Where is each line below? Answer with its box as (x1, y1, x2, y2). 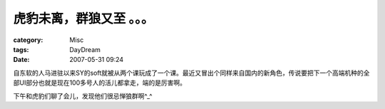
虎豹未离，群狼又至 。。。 (13, 11, 154, 26)
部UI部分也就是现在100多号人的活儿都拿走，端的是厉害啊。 (13, 78, 187, 87)
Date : (13, 56, 30, 64)
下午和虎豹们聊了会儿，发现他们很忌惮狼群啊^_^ (13, 91, 153, 100)
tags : (13, 45, 29, 53)
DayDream (69, 45, 101, 53)
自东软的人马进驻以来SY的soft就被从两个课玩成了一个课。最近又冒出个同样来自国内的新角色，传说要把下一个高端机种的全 (13, 68, 370, 77)
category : (13, 36, 43, 44)
